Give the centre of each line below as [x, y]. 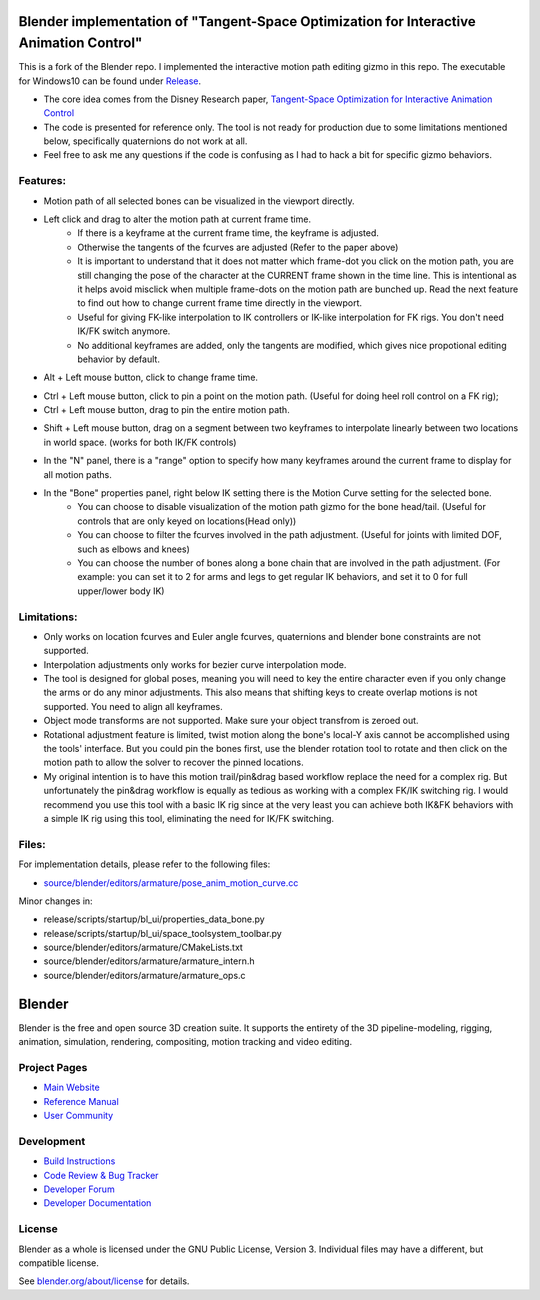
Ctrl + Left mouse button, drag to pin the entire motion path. [166, 410]
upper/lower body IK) [121, 591]
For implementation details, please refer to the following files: [144, 864]
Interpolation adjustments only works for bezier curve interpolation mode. [195, 664]
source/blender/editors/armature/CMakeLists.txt [143, 947]
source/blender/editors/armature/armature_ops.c [144, 975]
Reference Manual [81, 1101]
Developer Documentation [97, 1203]
